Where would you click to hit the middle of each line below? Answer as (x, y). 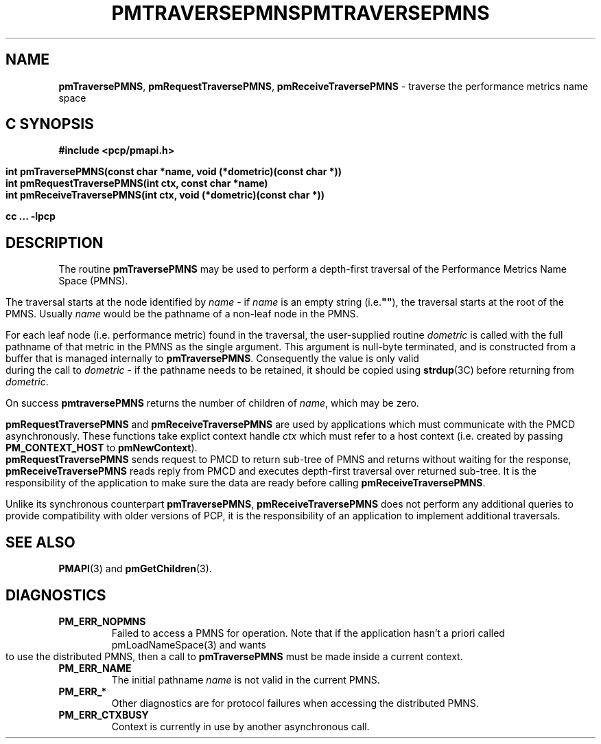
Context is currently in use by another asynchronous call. (240, 726)
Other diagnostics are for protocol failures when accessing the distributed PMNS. (295, 703)
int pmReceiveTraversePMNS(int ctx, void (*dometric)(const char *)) (165, 195)
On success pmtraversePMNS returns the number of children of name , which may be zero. (212, 403)
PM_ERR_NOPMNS (102, 621)
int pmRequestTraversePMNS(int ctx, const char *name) (137, 183)
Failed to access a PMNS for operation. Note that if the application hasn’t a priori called (308, 633)
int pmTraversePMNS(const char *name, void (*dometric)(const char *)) (174, 172)
